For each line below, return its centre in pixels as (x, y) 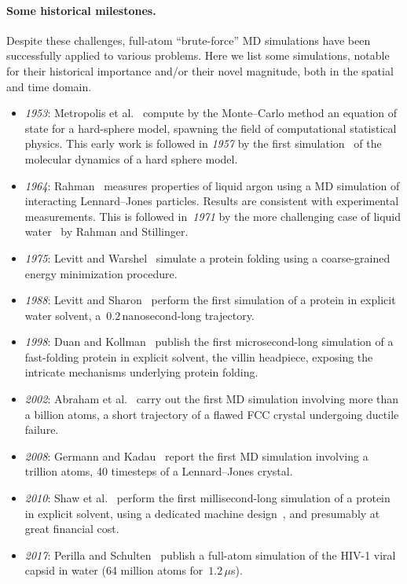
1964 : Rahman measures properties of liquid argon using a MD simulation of (212, 185)
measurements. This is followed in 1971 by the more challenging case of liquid (213, 216)
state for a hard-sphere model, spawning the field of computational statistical (211, 128)
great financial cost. (72, 529)
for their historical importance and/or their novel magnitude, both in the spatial (200, 70)
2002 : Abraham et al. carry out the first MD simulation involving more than (212, 399)
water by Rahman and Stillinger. (106, 231)
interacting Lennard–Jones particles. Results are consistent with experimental (212, 201)
